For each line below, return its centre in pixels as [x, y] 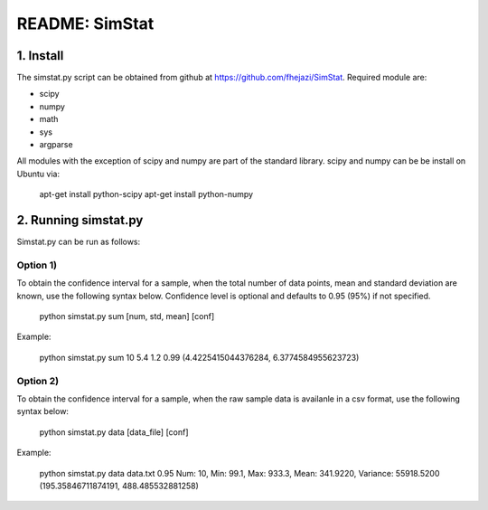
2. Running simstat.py [80, 220]
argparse [56, 145]
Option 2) [38, 381]
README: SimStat [85, 24]
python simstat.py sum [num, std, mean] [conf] [127, 316]
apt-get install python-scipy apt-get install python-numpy [146, 194]
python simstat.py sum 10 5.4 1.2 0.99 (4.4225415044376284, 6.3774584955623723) [199, 357]
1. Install [40, 56]
